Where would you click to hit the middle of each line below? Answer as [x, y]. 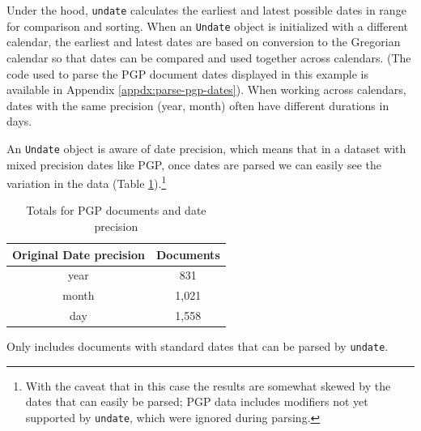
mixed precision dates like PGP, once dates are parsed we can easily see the [194, 164]
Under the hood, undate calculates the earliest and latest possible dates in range [206, 10]
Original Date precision [79, 254]
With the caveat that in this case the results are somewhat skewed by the [208, 385]
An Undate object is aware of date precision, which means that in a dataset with [206, 148]
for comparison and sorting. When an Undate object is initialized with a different [208, 26]
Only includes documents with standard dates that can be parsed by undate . [198, 346]
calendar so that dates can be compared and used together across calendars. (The [209, 57]
